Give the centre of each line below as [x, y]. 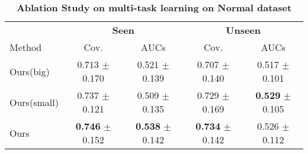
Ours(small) [34, 102]
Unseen [243, 30]
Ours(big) [30, 71]
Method [26, 47]
